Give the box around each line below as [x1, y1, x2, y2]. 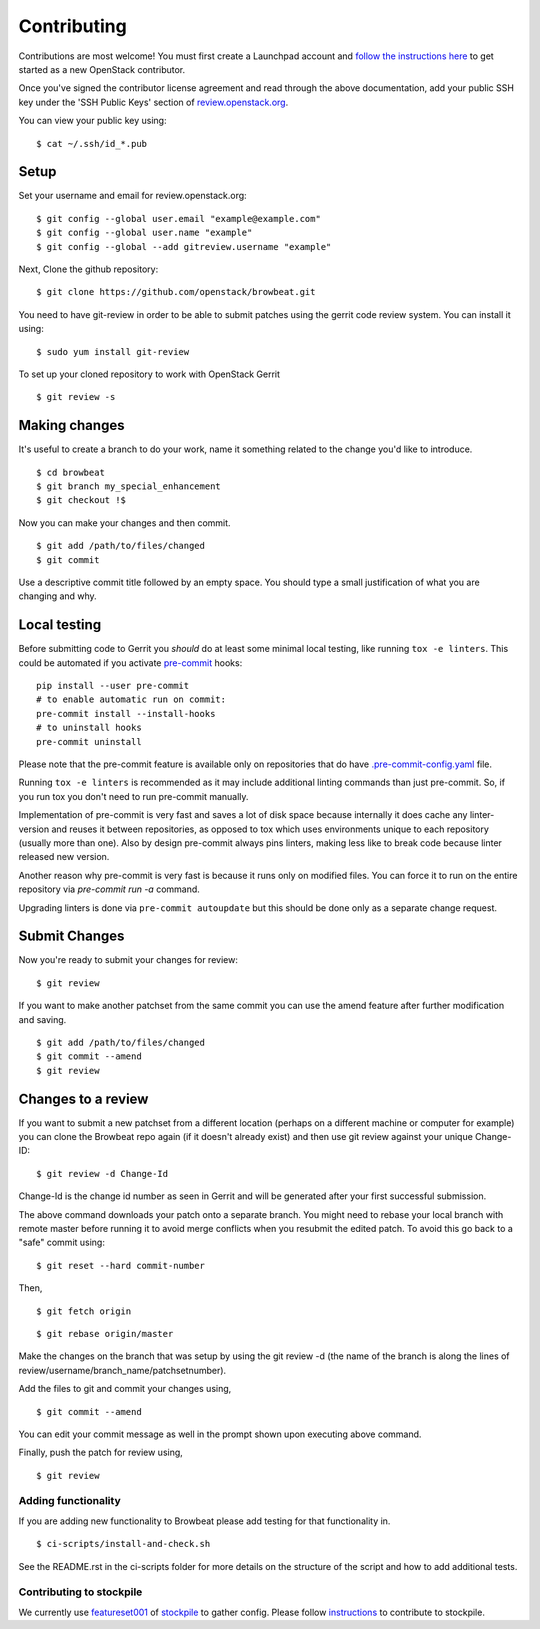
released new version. [18, 851, 110, 863]
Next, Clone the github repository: [18, 263, 159, 275]
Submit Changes [18, 928, 125, 945]
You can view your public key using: [18, 115, 167, 127]
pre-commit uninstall [36, 736, 142, 747]
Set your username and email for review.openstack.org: [18, 190, 247, 202]
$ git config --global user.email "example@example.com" [36, 213, 322, 224]
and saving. [18, 1013, 67, 1025]
